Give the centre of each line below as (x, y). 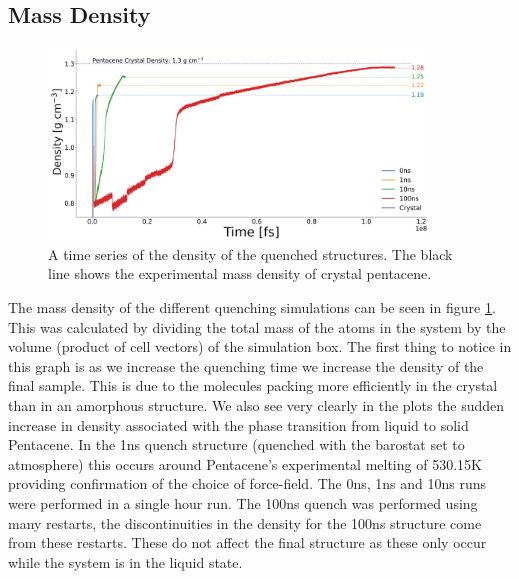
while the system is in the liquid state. (125, 561)
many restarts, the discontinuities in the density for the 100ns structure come (245, 522)
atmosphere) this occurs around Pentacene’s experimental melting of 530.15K (245, 463)
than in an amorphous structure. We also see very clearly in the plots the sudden (256, 404)
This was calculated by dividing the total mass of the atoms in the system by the (257, 326)
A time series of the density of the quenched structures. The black (250, 253)
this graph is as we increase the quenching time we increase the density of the (246, 365)
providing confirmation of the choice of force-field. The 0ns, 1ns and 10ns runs (247, 483)
